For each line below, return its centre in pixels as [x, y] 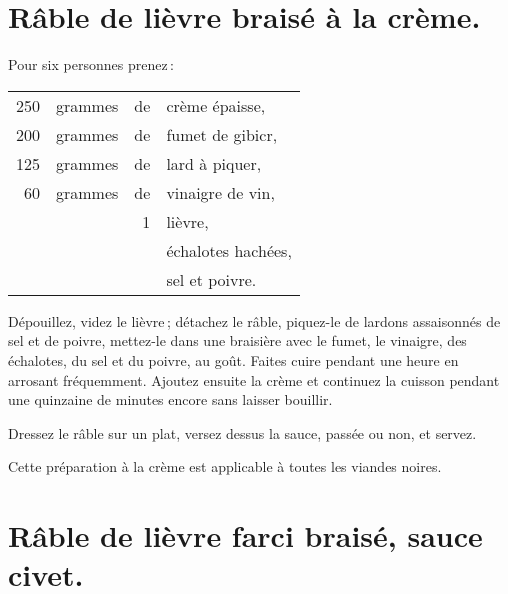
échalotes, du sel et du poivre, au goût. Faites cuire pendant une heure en [233, 359]
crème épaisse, [216, 105]
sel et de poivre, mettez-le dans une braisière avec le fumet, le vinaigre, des [237, 340]
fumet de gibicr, [222, 134]
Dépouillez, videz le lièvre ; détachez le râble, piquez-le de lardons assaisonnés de [254, 320]
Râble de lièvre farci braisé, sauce [245, 535]
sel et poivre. [211, 279]
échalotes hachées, [229, 250]
